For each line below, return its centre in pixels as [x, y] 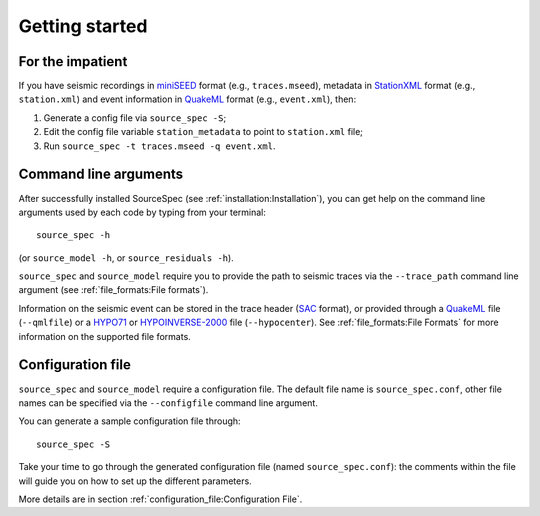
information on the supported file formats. [105, 336]
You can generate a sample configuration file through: [129, 421]
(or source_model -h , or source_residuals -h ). [126, 257]
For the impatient [73, 61]
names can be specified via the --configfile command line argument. [168, 402]
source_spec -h [73, 235]
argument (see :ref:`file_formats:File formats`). [113, 290]
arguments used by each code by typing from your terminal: [142, 212]
